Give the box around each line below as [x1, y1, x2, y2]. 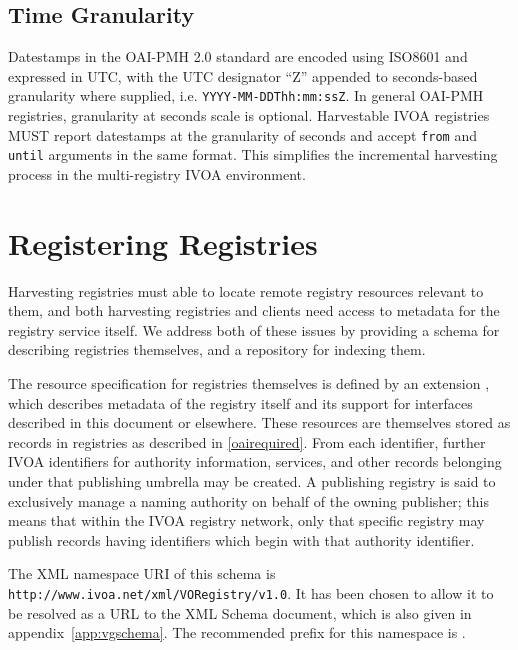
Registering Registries [8, 222, 318, 263]
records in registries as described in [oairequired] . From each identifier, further [8, 431, 486, 452]
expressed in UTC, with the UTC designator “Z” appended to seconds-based [8, 65, 478, 86]
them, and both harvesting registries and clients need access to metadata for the [8, 300, 500, 321]
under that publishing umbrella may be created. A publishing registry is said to [8, 471, 496, 492]
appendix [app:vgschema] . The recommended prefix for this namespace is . [8, 622, 466, 643]
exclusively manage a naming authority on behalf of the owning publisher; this [8, 490, 490, 511]
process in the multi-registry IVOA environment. [8, 163, 306, 184]
